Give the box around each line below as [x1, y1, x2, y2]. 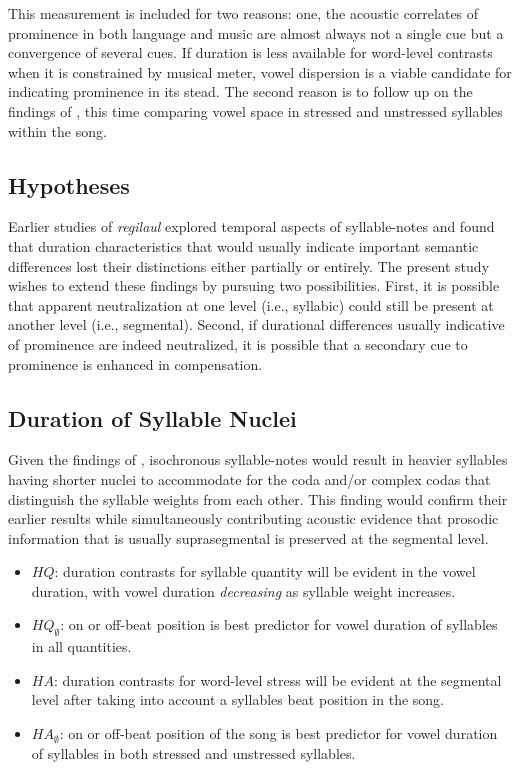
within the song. [8, 120, 107, 141]
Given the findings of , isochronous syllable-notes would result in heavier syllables [8, 449, 508, 470]
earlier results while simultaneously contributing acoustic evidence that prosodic [8, 508, 499, 529]
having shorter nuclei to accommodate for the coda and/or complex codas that [8, 468, 491, 489]
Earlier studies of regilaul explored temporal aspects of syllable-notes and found [8, 216, 495, 237]
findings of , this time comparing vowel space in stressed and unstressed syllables [8, 100, 503, 121]
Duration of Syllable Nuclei [8, 402, 297, 433]
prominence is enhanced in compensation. [8, 353, 263, 374]
